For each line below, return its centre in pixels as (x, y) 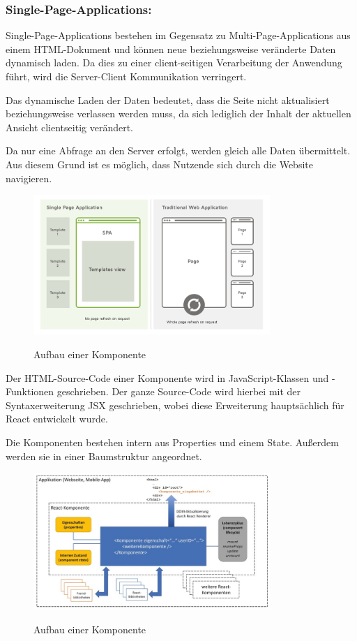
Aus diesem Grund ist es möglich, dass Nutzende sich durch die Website (159, 164)
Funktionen (30, 391)
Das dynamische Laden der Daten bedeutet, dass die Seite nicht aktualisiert (168, 100)
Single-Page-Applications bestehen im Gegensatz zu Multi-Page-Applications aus (178, 35)
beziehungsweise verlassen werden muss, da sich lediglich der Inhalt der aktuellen (178, 113)
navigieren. (29, 178)
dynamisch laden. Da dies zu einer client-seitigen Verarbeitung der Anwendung (174, 62)
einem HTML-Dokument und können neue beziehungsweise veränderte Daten (171, 49)
